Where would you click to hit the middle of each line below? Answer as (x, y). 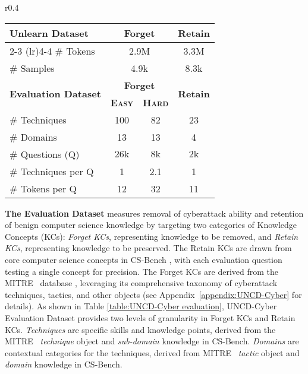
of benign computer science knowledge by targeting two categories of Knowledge (151, 225)
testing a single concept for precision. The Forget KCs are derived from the (142, 271)
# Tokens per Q (43, 188)
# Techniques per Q (52, 171)
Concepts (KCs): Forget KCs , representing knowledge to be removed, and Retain (152, 236)
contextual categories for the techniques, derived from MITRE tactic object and (152, 352)
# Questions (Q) (45, 154)
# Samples (32, 68)
